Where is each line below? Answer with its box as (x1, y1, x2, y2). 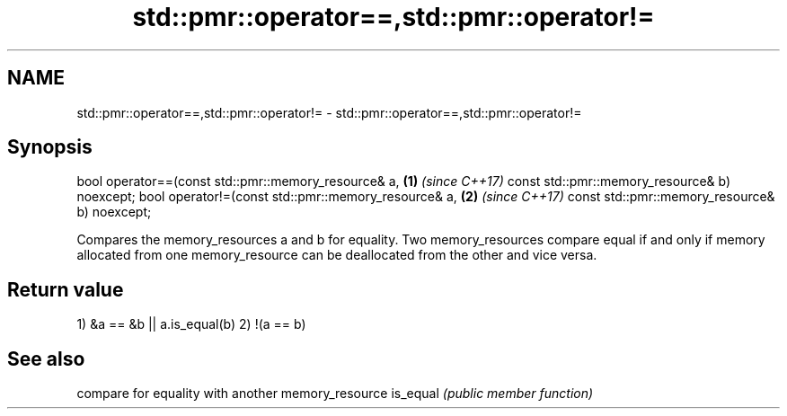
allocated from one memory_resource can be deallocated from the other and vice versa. (76, 247, 597, 263)
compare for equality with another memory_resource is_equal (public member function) (76, 385, 594, 402)
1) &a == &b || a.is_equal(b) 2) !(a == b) (76, 316, 306, 332)
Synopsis (7, 136, 93, 159)
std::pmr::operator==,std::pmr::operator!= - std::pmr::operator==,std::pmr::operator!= (76, 104, 582, 120)
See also (7, 347, 85, 370)
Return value (7, 278, 124, 301)
